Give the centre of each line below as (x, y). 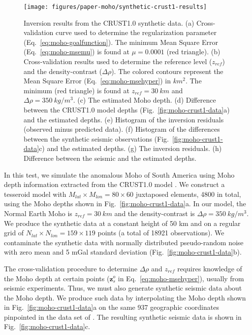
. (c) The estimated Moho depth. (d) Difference (144, 100)
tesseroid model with (35, 194)
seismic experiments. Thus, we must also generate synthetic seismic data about (123, 288)
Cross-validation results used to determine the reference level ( (118, 61)
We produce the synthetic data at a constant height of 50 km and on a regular (122, 223)
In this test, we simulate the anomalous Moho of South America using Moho (119, 174)
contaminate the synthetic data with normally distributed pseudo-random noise (124, 242)
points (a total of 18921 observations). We (161, 233)
